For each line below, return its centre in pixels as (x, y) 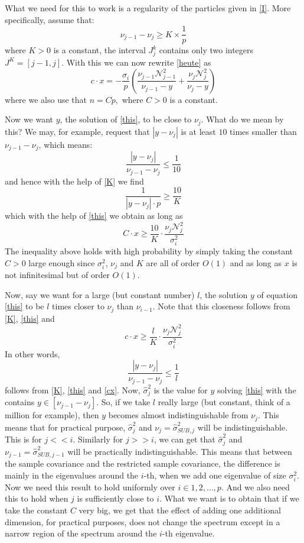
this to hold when (37, 498)
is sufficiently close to (115, 498)
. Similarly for (98, 439)
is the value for (181, 390)
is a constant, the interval (99, 50)
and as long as (256, 262)
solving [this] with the (257, 390)
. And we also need (255, 487)
